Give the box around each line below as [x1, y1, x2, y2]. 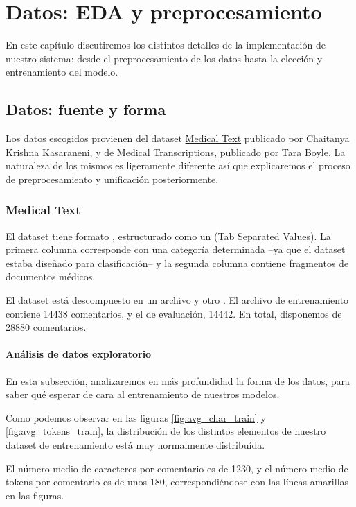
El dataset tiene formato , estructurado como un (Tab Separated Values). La [6, 228, 331, 243]
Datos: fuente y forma [6, 98, 166, 120]
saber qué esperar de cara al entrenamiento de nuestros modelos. [6, 387, 280, 402]
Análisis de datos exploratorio [6, 347, 152, 361]
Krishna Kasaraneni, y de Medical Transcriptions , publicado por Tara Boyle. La [6, 144, 346, 159]
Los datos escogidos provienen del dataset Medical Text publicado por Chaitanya [6, 131, 350, 146]
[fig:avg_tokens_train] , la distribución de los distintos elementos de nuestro [6, 424, 326, 438]
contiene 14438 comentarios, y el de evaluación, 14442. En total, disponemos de [6, 306, 342, 320]
